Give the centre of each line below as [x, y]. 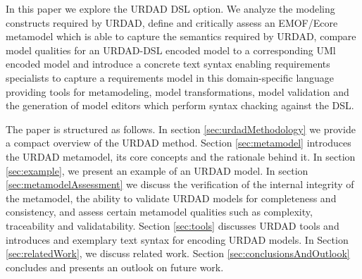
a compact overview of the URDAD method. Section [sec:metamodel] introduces [179, 143]
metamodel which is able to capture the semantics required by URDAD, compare [181, 36]
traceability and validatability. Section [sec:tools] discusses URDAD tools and [173, 225]
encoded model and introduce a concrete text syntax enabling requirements [168, 64]
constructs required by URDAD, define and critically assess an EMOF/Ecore [172, 22]
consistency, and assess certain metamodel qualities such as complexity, [159, 212]
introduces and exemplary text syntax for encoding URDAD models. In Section [177, 239]
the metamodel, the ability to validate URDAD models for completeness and [171, 198]
